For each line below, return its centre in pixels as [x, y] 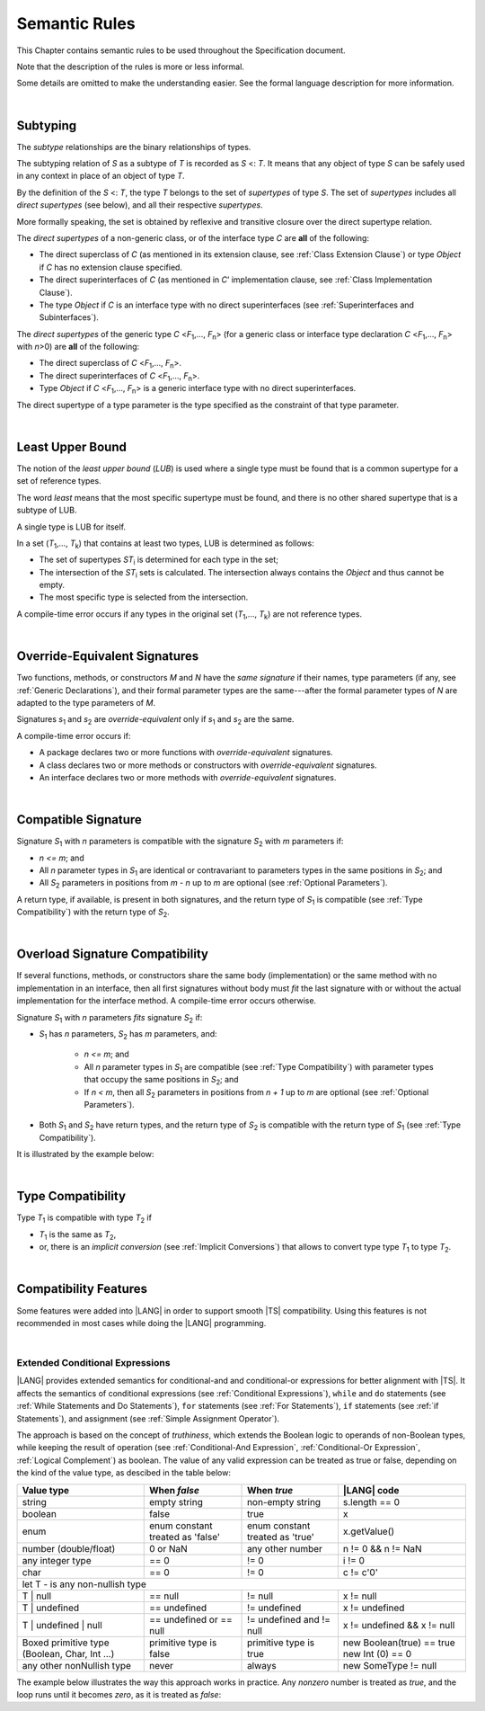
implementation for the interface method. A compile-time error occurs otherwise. [167, 1001]
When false [174, 1490]
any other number [285, 1548]
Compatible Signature [79, 820]
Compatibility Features [82, 1289]
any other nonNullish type [77, 1665]
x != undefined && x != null [399, 1625]
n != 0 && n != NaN [382, 1548]
